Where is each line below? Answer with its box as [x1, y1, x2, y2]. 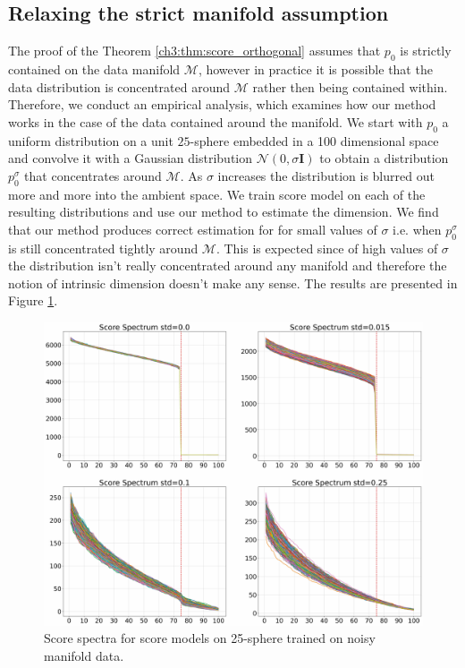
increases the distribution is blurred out [217, 166, 435, 184]
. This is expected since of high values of [216, 238, 438, 257]
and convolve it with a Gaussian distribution [8, 149, 253, 167]
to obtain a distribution [319, 149, 449, 167]
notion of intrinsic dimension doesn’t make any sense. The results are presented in [8, 273, 458, 292]
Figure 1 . [8, 291, 58, 310]
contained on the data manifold [8, 60, 181, 78]
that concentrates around [24, 166, 162, 184]
